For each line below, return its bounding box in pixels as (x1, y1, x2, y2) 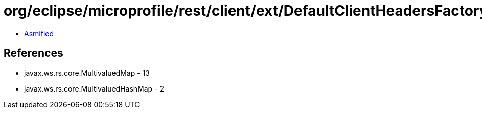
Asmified (24, 29, 54, 38)
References (4, 47, 63, 60)
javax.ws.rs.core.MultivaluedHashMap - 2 (24, 84, 165, 93)
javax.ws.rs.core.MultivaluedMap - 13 (24, 68, 150, 77)
